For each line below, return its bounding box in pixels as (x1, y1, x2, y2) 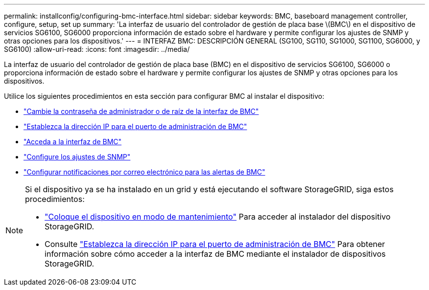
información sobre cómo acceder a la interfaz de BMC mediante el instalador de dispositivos (45, 249, 386, 259)
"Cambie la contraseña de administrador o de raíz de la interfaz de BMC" (24, 107, 259, 115)
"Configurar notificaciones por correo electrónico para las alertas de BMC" (24, 168, 265, 176)
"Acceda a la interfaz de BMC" (24, 137, 122, 146)
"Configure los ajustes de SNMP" (24, 153, 131, 161)
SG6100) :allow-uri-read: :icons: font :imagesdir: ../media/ (4, 45, 190, 53)
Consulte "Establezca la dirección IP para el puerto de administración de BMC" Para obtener (45, 239, 385, 249)
